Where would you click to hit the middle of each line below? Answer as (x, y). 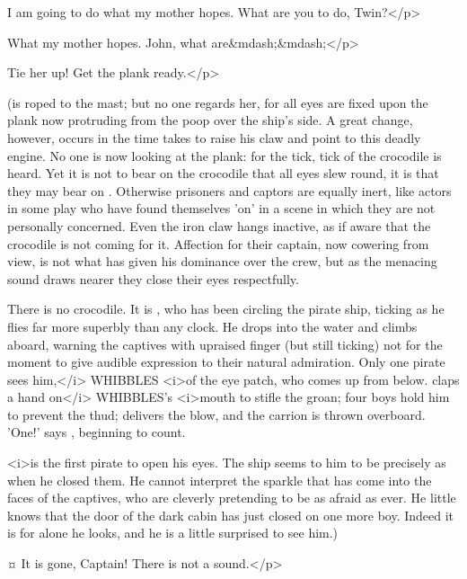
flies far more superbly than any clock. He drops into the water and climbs (212, 326)
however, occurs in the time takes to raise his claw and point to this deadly (214, 137)
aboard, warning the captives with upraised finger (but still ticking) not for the (225, 344)
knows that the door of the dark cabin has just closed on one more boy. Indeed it (231, 515)
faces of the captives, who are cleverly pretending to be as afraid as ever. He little (232, 498)
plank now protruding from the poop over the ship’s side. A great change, (210, 120)
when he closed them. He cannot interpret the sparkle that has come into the (220, 480)
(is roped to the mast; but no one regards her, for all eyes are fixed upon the (218, 102)
